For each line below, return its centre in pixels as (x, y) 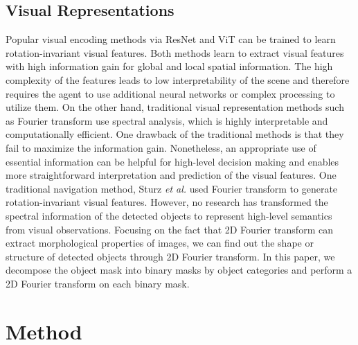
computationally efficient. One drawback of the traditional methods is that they (175, 134)
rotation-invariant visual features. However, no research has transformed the (167, 202)
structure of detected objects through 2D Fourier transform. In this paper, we (170, 256)
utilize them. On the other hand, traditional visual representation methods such (175, 107)
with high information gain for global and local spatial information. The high (169, 66)
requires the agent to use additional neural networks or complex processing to (170, 93)
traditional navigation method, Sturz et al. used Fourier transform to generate (172, 188)
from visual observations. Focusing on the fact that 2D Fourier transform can (169, 229)
